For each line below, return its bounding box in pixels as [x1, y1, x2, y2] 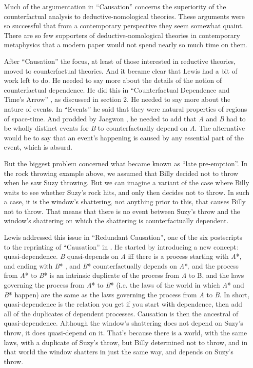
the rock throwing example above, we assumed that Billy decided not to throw [4, 168, 238, 178]
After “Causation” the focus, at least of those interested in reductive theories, [4, 56, 236, 66]
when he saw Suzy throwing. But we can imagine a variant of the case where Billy [4, 177, 250, 188]
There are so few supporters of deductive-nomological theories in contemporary [4, 30, 240, 40]
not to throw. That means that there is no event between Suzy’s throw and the [4, 206, 240, 216]
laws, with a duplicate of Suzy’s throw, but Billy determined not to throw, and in [4, 337, 248, 347]
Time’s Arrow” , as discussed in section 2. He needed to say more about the [4, 94, 231, 104]
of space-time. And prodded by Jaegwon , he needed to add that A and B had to [4, 113, 246, 123]
